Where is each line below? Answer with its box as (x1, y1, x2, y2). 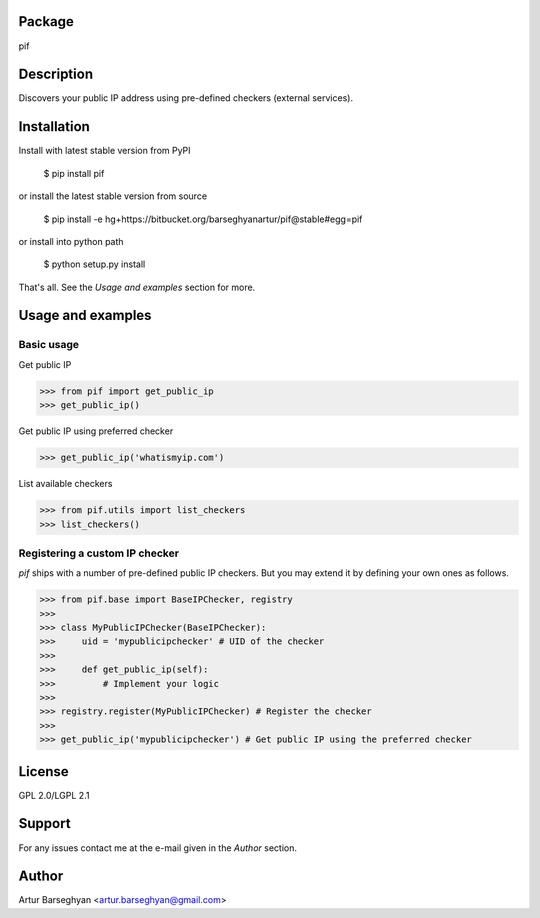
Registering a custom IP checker (18, 546, 180, 560)
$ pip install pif (43, 167, 105, 179)
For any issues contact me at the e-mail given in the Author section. (18, 841, 297, 854)
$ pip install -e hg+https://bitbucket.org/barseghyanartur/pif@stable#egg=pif (43, 213, 363, 225)
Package (18, 13, 75, 30)
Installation (18, 118, 90, 135)
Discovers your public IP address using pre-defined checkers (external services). (18, 92, 354, 104)
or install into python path (18, 235, 124, 247)
